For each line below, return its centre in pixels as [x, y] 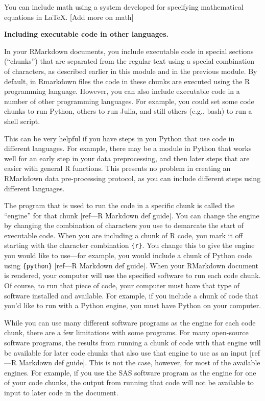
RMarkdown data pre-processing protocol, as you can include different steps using [132, 178]
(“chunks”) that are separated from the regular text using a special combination [129, 61]
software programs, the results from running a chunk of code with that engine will [132, 342]
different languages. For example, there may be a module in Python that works [128, 148]
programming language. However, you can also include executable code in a [122, 91]
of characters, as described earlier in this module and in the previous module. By [131, 71]
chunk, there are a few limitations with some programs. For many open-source [126, 332]
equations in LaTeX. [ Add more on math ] [69, 17]
